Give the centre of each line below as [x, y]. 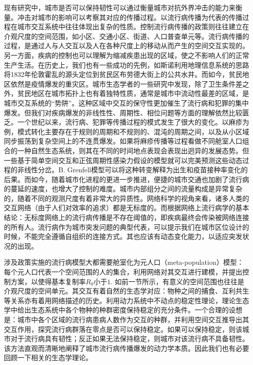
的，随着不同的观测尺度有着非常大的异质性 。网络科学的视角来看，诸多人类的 [126, 198]
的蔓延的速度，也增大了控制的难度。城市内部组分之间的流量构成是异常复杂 [123, 189]
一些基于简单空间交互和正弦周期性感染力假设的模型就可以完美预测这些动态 [123, 160]
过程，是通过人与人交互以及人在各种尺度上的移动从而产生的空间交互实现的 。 [126, 46]
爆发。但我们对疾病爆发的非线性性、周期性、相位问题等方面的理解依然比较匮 [126, 112]
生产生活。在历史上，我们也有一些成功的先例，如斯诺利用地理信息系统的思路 [126, 64]
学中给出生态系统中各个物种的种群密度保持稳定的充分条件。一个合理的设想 [123, 310]
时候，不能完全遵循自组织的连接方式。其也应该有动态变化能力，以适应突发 [123, 236]
